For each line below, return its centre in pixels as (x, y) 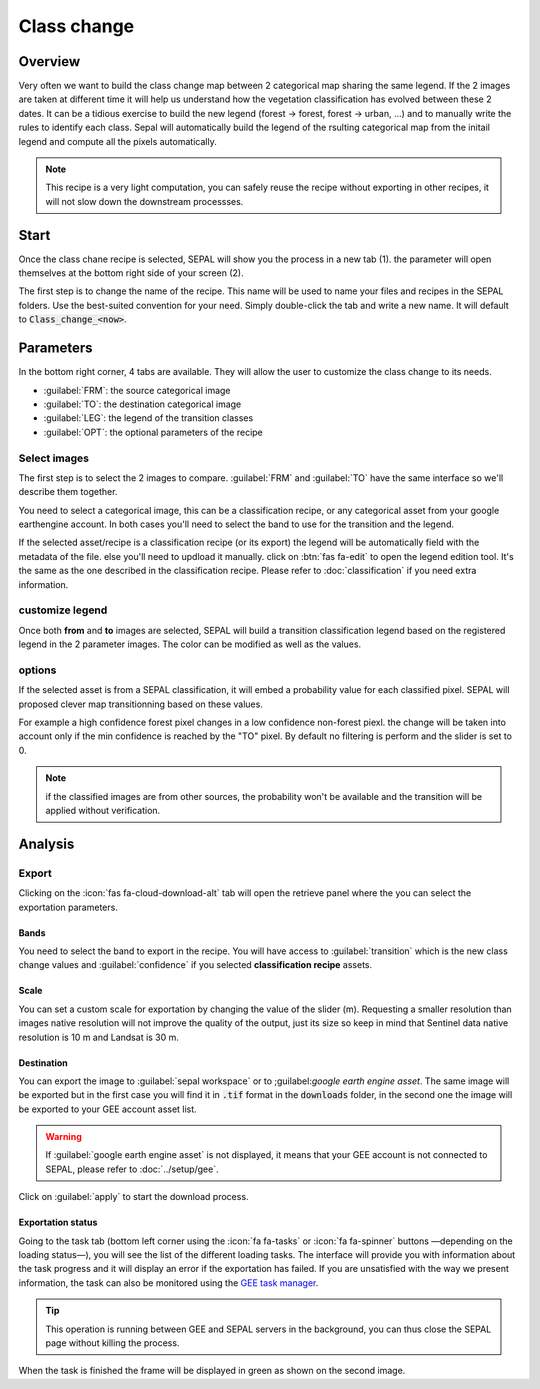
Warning (63, 1137)
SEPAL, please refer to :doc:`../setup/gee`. (132, 1169)
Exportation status (58, 1222)
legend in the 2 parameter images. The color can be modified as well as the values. (190, 644)
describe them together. (68, 492)
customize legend (63, 610)
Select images (54, 458)
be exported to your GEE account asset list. (107, 1109)
